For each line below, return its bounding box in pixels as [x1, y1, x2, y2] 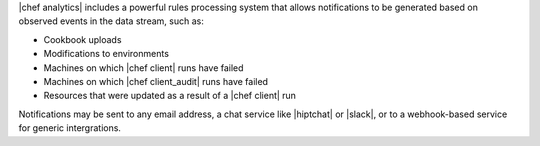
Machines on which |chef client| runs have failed [43, 61, 244, 74]
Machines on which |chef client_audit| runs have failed [43, 75, 269, 87]
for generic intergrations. [18, 122, 122, 134]
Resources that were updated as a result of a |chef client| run [43, 90, 297, 102]
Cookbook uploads [43, 33, 122, 45]
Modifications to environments [43, 48, 170, 60]
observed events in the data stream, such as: [18, 15, 204, 27]
